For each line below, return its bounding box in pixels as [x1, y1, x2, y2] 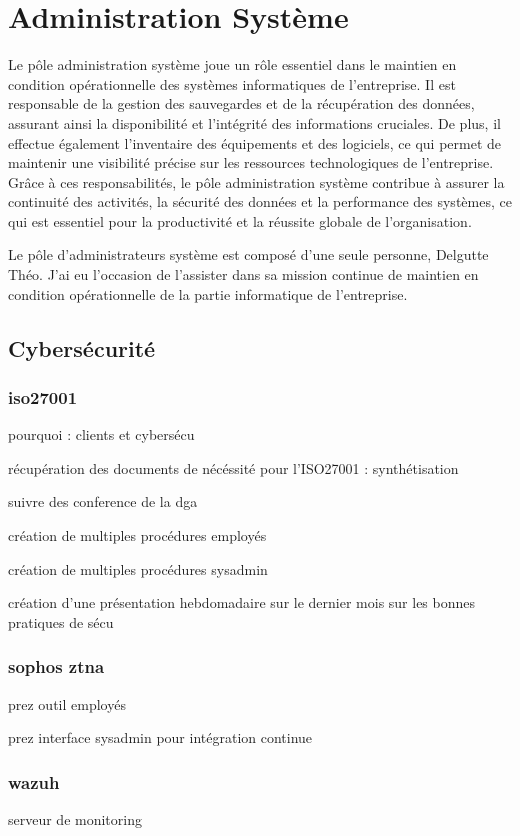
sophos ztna [8, 654, 105, 679]
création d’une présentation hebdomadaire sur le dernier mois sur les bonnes [8, 592, 476, 613]
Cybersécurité [8, 332, 156, 363]
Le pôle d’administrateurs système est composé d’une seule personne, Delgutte [8, 244, 489, 265]
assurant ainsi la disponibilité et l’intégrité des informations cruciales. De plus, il [8, 112, 501, 133]
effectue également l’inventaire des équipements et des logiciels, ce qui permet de [8, 132, 502, 153]
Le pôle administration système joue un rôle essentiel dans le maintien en [8, 54, 457, 75]
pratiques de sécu [8, 611, 114, 632]
